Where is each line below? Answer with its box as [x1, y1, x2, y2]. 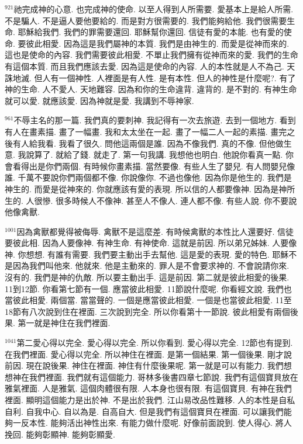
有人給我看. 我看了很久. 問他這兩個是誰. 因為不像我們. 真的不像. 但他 [12, 137, 276, 149]
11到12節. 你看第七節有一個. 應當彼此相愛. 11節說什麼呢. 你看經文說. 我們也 [5, 282, 292, 294]
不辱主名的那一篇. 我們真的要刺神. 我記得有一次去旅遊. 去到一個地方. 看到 [13, 114, 296, 126]
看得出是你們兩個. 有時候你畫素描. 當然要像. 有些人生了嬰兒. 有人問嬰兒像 [12, 159, 295, 172]
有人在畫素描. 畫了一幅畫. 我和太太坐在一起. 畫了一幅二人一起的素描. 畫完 [5, 125, 287, 137]
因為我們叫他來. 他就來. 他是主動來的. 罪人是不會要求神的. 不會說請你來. [12, 259, 290, 272]
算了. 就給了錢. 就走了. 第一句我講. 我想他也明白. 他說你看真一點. [34, 148, 283, 161]
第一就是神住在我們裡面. [18, 317, 111, 329]
